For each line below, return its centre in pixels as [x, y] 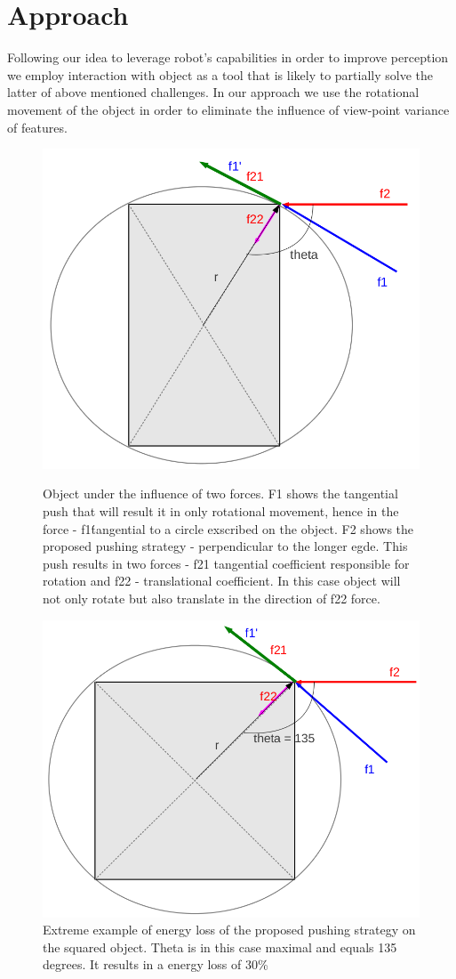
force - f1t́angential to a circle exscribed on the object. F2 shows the [228, 528]
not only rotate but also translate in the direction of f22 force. [212, 599]
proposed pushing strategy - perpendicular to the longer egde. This [225, 546]
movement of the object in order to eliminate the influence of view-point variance [228, 109]
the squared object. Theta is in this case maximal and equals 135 [220, 947]
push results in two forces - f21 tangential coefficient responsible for [226, 563]
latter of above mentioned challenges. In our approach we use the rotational [213, 92]
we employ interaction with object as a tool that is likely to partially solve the [220, 74]
